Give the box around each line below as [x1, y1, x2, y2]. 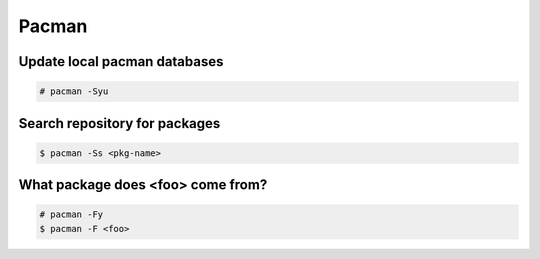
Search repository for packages [18, 115, 221, 132]
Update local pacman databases [18, 53, 224, 70]
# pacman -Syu [39, 86, 109, 97]
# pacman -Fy [39, 209, 104, 220]
